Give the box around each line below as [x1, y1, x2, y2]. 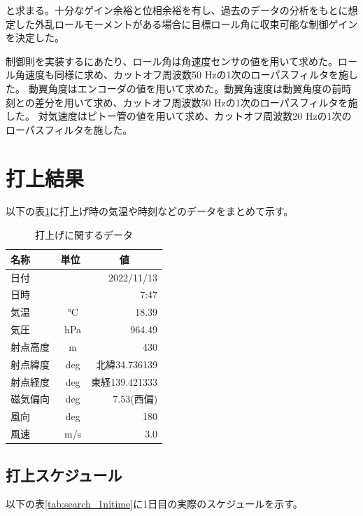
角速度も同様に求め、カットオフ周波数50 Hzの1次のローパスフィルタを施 [15, 67, 348, 82]
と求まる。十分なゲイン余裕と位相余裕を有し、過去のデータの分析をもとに [6, 3, 348, 17]
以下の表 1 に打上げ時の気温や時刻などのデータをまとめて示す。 [6, 204, 294, 218]
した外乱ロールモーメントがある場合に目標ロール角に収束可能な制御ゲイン [15, 16, 358, 31]
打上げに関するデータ [35, 228, 134, 242]
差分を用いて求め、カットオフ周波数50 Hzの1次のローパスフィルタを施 [34, 95, 358, 109]
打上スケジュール [6, 463, 122, 485]
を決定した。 [6, 30, 64, 45]
